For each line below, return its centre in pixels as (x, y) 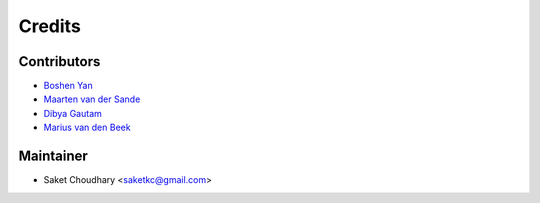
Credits (50, 26)
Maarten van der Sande (92, 99)
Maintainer (53, 156)
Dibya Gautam (72, 113)
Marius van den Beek (87, 127)
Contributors (59, 61)
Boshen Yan (68, 86)
